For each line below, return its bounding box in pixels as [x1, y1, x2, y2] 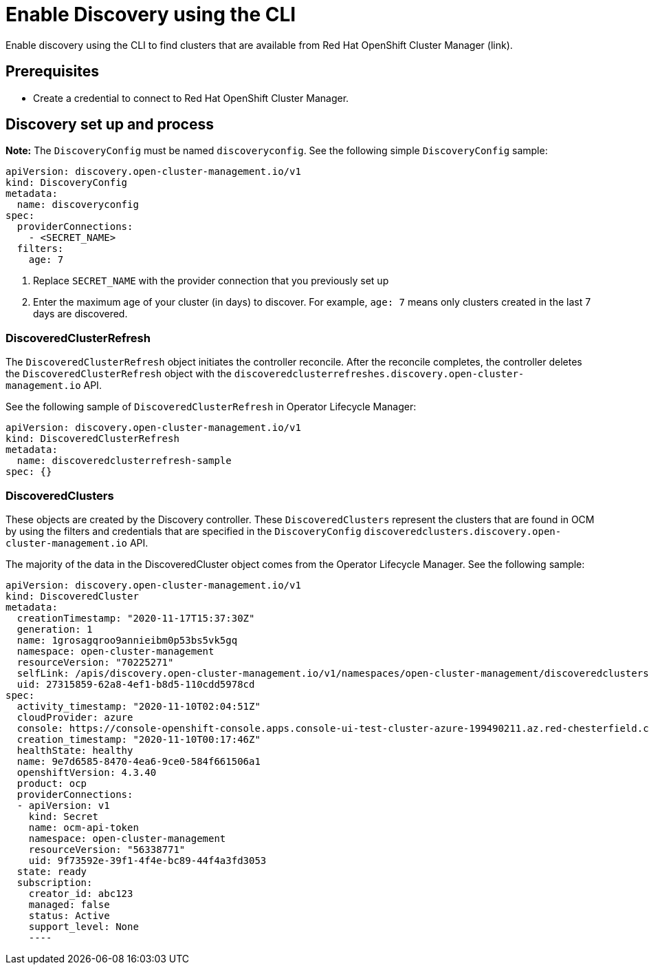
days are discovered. [33, 308, 128, 320]
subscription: [16, 876, 93, 888]
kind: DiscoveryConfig [5, 177, 128, 189]
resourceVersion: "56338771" [28, 843, 186, 855]
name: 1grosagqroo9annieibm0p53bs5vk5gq [16, 634, 238, 646]
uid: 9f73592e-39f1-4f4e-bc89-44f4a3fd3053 [28, 854, 267, 866]
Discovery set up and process [5, 116, 214, 134]
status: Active [28, 909, 110, 921]
